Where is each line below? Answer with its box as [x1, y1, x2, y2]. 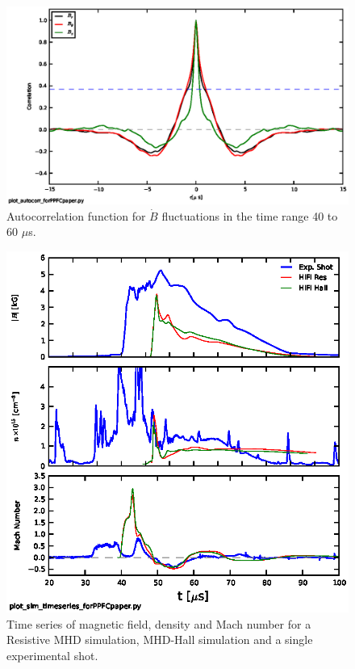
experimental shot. [6, 646, 98, 663]
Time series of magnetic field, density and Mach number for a [6, 615, 311, 632]
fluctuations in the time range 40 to [161, 207, 338, 224]
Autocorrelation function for [6, 207, 146, 224]
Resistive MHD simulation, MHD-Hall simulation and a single [6, 631, 313, 648]
